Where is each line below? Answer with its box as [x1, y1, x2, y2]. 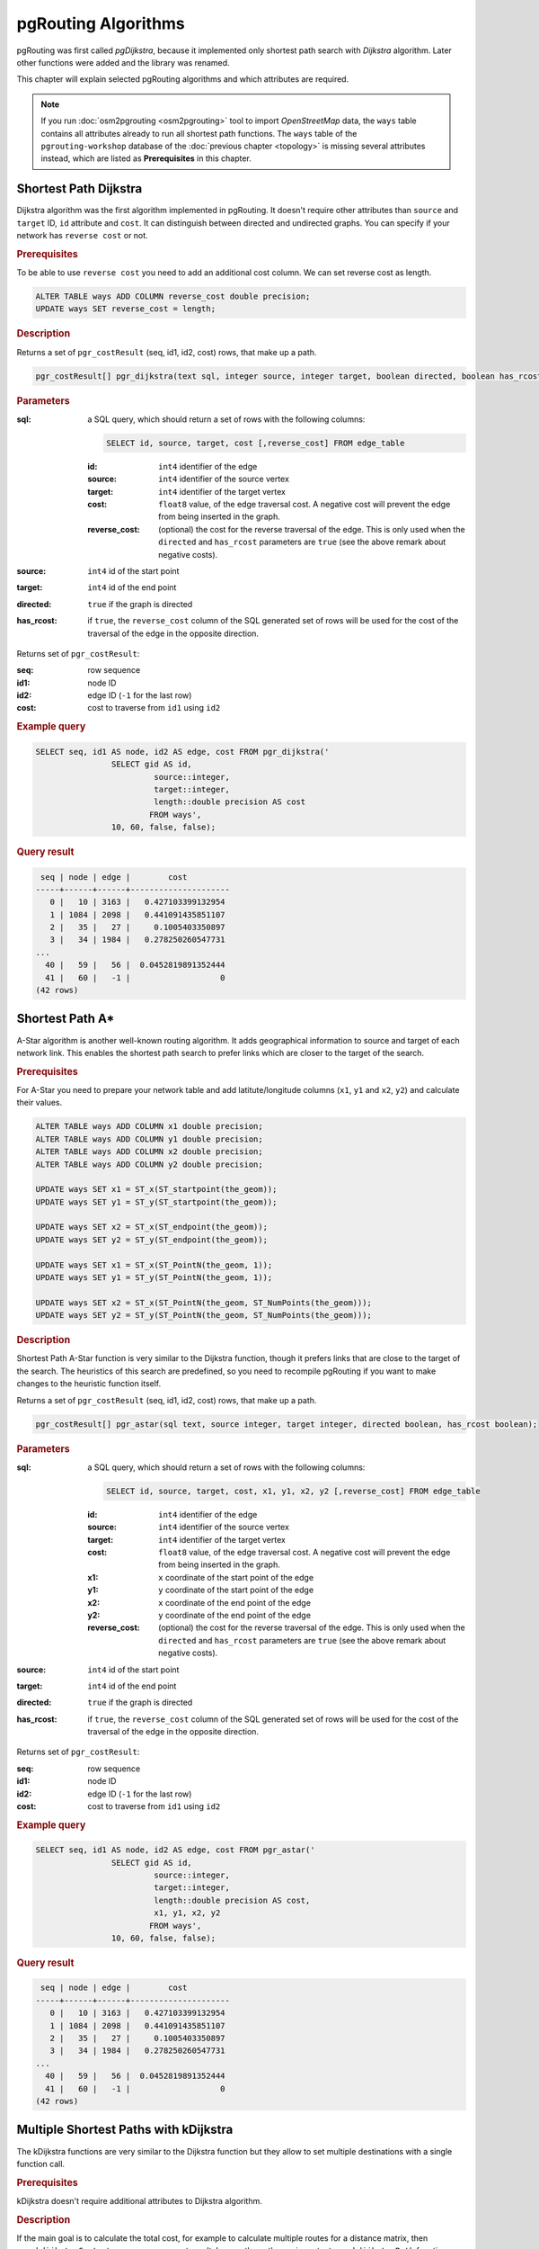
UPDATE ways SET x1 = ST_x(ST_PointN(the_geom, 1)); [35, 1259, 273, 1270]
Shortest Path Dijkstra [16, 181, 143, 197]
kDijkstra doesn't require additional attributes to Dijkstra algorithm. [16, 2195, 262, 2206]
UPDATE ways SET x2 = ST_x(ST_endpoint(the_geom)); [35, 1222, 269, 1232]
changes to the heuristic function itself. [16, 1378, 162, 1389]
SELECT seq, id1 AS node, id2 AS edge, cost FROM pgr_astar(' [35, 1845, 315, 1855]
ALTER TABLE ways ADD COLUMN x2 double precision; [35, 1147, 264, 1157]
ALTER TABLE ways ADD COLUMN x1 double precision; [35, 1121, 264, 1132]
